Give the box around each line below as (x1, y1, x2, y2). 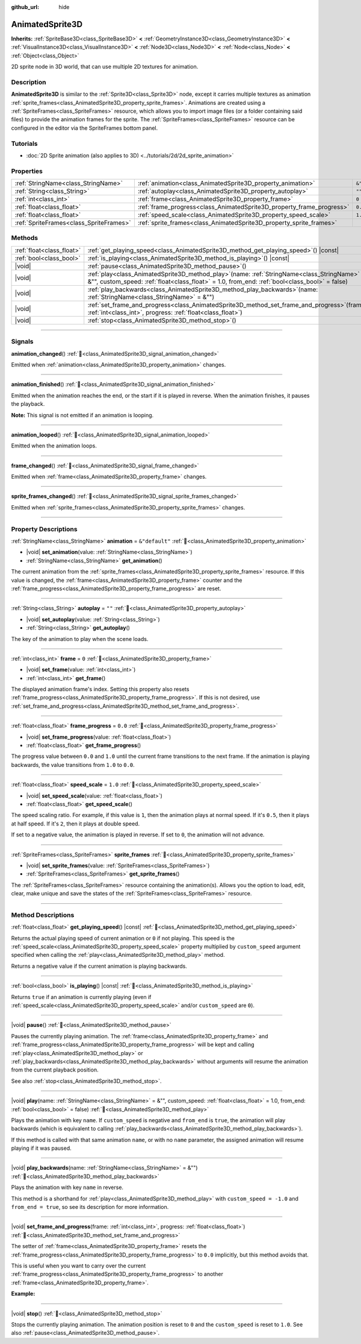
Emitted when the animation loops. (11, 442, 97, 449)
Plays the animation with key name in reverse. (11, 1184, 123, 1191)
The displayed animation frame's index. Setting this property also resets (11, 686, 190, 693)
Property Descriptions (11, 525, 78, 533)
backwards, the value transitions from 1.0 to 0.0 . (11, 761, 135, 768)
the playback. (11, 400, 45, 408)
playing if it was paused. (11, 1144, 72, 1152)
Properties (11, 166, 43, 175)
